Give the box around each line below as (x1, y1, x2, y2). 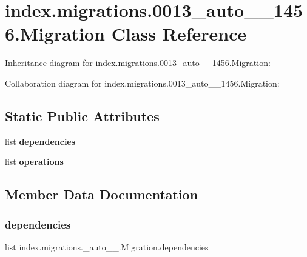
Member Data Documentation (5, 185, 198, 204)
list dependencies (5, 135, 76, 147)
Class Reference (111, 21, 247, 46)
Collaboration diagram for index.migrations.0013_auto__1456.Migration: (5, 76, 280, 89)
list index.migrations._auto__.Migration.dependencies (5, 240, 209, 253)
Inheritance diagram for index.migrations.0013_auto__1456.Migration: (5, 56, 271, 69)
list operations (5, 155, 64, 168)
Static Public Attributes (5, 106, 160, 125)
